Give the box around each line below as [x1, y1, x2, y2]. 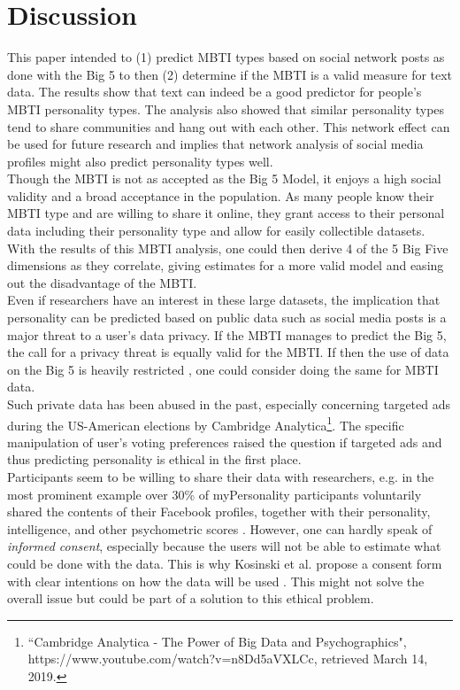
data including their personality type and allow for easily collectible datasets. [7, 221, 425, 240]
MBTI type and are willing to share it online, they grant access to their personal [7, 204, 445, 222]
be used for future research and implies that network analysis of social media [7, 135, 424, 153]
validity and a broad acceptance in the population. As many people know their [7, 186, 434, 205]
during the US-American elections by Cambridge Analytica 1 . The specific [7, 413, 404, 434]
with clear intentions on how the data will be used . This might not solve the [7, 571, 425, 590]
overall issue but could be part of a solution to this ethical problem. [7, 589, 374, 608]
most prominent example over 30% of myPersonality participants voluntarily [7, 485, 422, 503]
